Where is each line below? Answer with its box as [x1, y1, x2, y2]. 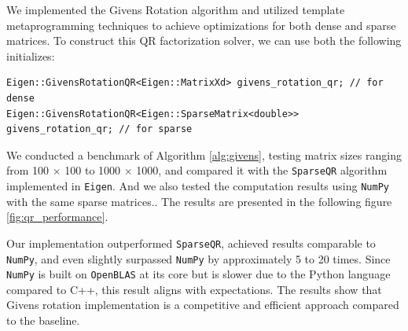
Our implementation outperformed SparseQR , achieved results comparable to [6, 234, 376, 251]
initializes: [6, 47, 55, 64]
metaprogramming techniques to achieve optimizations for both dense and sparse [6, 17, 396, 33]
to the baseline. [6, 312, 80, 328]
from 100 [6, 162, 50, 178]
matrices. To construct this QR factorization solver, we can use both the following [6, 32, 402, 49]
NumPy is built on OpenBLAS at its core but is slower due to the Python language [6, 266, 391, 282]
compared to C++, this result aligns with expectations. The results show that [6, 281, 382, 297]
